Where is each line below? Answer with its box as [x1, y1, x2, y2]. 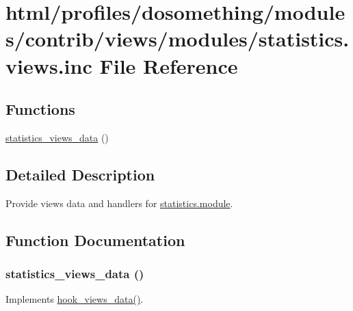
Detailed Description [5, 163, 155, 185]
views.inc [5, 51, 92, 79]
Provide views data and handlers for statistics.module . [5, 195, 233, 210]
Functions [5, 98, 75, 120]
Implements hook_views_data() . [5, 292, 144, 306]
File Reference [99, 51, 238, 79]
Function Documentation [5, 229, 185, 250]
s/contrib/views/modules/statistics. [5, 25, 350, 53]
